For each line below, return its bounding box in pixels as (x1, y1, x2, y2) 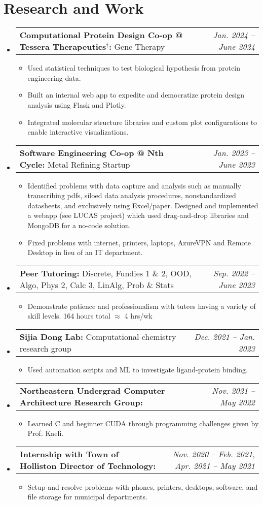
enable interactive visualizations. (27, 127, 129, 137)
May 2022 (220, 396, 255, 408)
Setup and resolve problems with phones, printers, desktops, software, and (27, 481, 258, 492)
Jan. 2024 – (213, 29, 255, 41)
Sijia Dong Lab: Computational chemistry (19, 331, 176, 343)
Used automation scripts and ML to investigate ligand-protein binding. (27, 364, 248, 375)
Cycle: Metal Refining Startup (19, 158, 130, 170)
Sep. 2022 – (213, 267, 255, 279)
